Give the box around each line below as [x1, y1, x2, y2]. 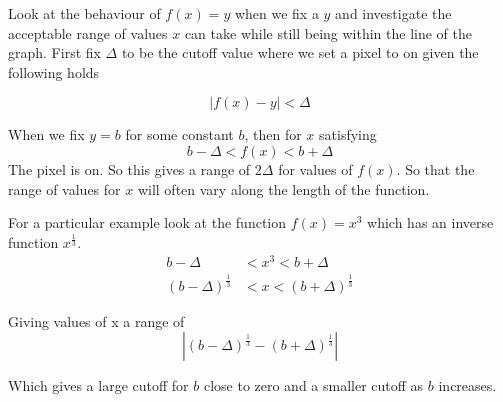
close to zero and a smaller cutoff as [203, 375, 424, 396]
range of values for [8, 178, 121, 199]
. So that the [396, 158, 475, 179]
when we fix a [234, 3, 319, 23]
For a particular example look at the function [8, 212, 287, 233]
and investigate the [335, 3, 452, 23]
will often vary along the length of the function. [137, 178, 430, 199]
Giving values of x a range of [8, 310, 185, 331]
